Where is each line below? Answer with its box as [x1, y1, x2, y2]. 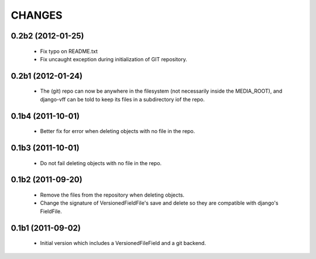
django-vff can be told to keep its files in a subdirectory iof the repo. [40, 96, 205, 103]
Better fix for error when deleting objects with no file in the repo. [40, 128, 195, 135]
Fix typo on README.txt [40, 47, 98, 55]
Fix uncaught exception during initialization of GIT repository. [40, 55, 187, 62]
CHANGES [11, 9, 63, 22]
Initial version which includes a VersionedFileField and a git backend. [40, 240, 206, 247]
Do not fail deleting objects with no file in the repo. [40, 159, 162, 166]
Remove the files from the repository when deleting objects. [40, 191, 184, 198]
